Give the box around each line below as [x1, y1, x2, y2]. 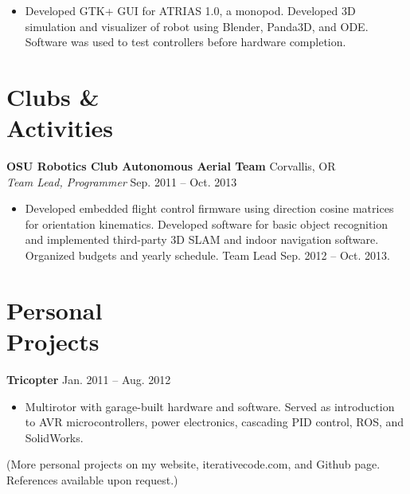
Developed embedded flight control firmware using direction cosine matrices [25, 200, 394, 217]
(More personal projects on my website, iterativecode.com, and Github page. [6, 456, 381, 472]
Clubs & [6, 80, 100, 112]
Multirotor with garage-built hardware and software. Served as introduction [25, 398, 395, 414]
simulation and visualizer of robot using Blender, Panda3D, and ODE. [25, 18, 369, 34]
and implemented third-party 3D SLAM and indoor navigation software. [25, 231, 379, 248]
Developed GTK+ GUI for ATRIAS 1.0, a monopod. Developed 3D [25, 2, 356, 18]
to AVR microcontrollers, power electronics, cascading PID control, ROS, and [25, 414, 404, 430]
